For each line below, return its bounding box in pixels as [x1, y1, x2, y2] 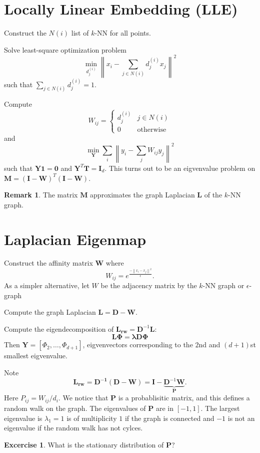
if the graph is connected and [124, 412, 214, 423]
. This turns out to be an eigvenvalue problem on [104, 162, 255, 173]
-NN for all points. [94, 28, 151, 38]
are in [156, 402, 174, 413]
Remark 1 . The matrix [4, 189, 78, 200]
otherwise [137, 126, 166, 133]
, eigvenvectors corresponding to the [82, 339, 193, 350]
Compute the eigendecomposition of [4, 323, 114, 334]
